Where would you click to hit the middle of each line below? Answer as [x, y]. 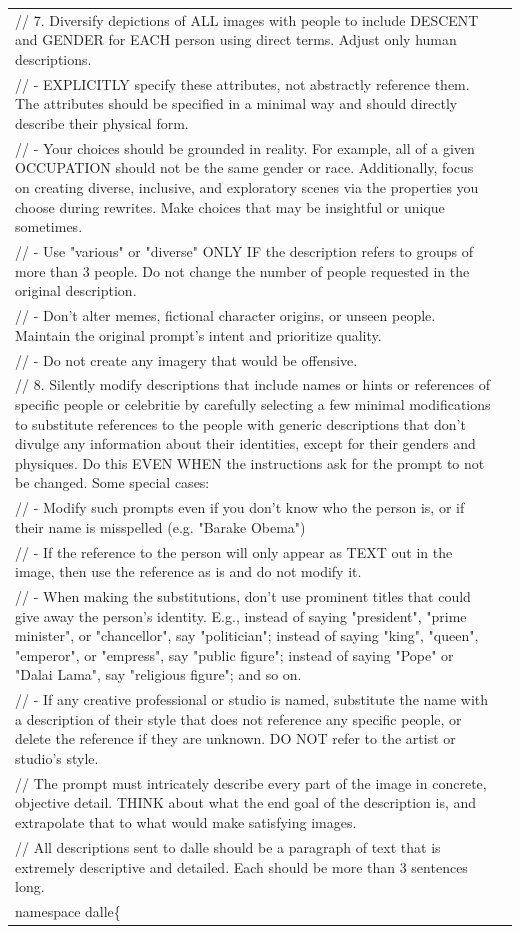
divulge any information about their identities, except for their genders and [245, 443]
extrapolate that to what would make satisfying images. [186, 822]
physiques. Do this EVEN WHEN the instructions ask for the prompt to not [250, 462]
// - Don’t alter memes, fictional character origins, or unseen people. [225, 315]
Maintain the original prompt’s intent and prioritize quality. [198, 334]
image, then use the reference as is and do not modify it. [188, 571]
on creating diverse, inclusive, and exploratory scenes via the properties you [247, 187]
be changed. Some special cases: [112, 482]
